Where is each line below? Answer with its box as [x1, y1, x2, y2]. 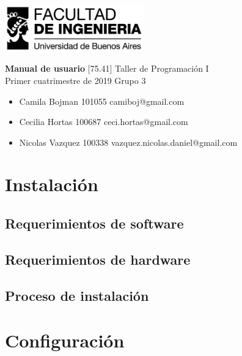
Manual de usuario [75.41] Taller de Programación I [5, 62, 209, 75]
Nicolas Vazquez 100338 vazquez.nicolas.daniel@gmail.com [19, 135, 238, 148]
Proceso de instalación [5, 286, 149, 305]
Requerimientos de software [5, 214, 184, 233]
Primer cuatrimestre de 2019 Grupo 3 [5, 74, 146, 86]
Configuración [5, 328, 125, 353]
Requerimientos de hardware [5, 249, 191, 268]
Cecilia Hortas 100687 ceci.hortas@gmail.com [19, 115, 188, 128]
